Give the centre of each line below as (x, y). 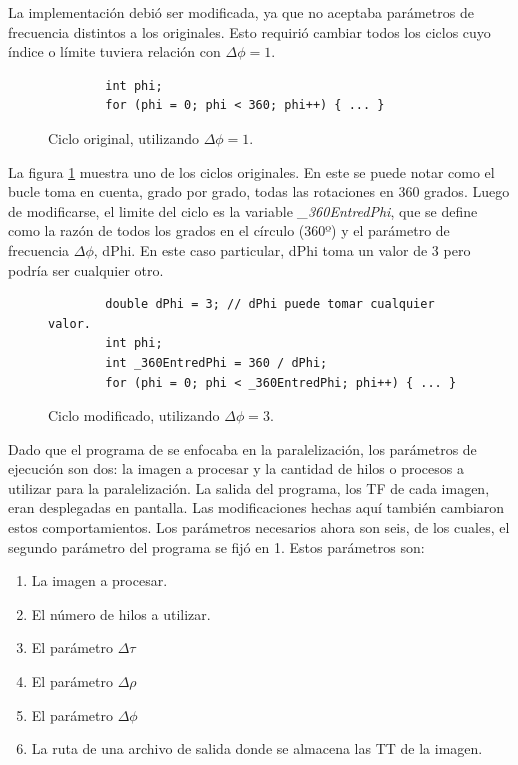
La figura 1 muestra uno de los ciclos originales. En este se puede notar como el (251, 171)
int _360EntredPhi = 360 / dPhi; (216, 362)
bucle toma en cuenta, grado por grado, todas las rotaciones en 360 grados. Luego (259, 191)
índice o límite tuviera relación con (114, 51)
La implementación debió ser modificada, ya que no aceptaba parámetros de (241, 12)
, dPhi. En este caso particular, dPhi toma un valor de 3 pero (282, 249)
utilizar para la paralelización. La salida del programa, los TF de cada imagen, (249, 487)
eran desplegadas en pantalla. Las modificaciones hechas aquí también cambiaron (256, 507)
